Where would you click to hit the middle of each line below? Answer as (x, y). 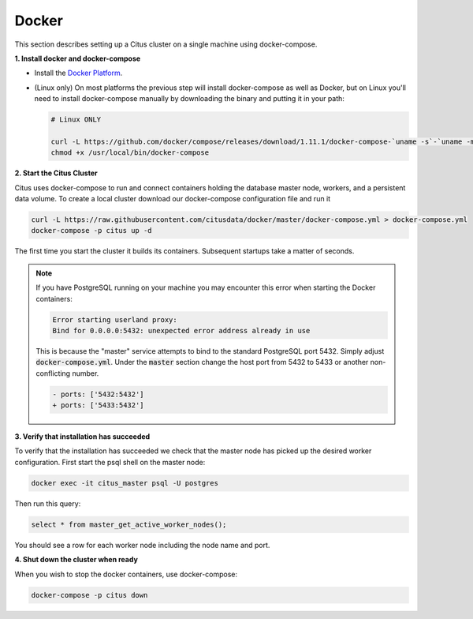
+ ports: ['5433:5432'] (99, 405)
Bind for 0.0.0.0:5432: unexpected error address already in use (181, 330)
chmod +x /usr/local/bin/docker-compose (130, 153)
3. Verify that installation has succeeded (82, 437)
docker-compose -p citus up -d (92, 231)
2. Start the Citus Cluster (56, 173)
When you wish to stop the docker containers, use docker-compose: (126, 574)
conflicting (53, 373)
